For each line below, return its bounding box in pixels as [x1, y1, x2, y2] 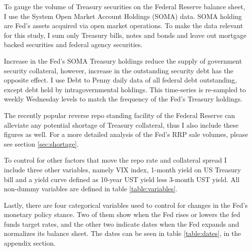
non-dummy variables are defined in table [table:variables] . [4, 184, 178, 194]
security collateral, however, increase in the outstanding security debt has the [4, 65, 234, 75]
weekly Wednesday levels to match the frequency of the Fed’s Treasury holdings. [4, 94, 243, 104]
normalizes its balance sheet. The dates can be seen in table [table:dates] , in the [4, 228, 241, 238]
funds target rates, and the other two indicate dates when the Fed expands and [4, 218, 239, 229]
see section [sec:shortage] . [4, 138, 79, 149]
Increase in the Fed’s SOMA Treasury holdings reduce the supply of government [4, 55, 242, 66]
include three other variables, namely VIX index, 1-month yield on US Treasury [4, 164, 241, 174]
